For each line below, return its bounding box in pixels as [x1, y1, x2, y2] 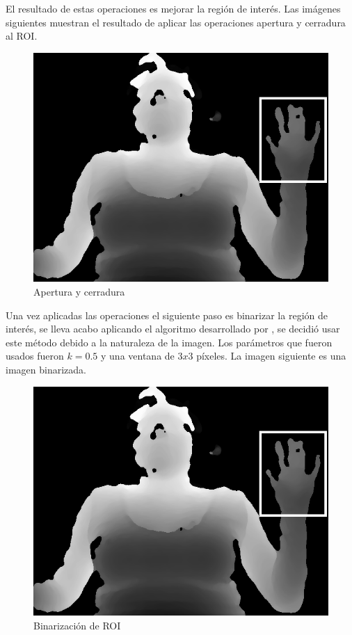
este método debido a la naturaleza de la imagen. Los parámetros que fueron [6, 335, 333, 349]
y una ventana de [101, 348, 175, 363]
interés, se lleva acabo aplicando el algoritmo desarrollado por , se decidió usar [6, 321, 340, 336]
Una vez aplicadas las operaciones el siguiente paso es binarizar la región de [6, 307, 328, 322]
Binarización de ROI [33, 618, 121, 632]
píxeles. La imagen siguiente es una [196, 348, 346, 363]
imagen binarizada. [6, 362, 86, 376]
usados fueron [6, 348, 64, 363]
